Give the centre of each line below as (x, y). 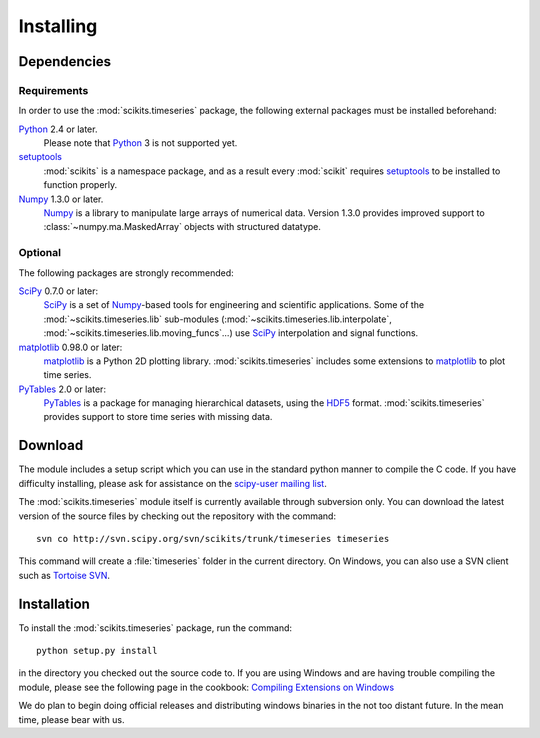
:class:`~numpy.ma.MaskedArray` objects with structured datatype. (182, 227)
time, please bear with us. (71, 719)
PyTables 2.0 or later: (62, 389)
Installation (54, 603)
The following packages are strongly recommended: (126, 272)
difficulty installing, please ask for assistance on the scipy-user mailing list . (172, 483)
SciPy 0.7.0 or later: (58, 291)
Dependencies (65, 61)
